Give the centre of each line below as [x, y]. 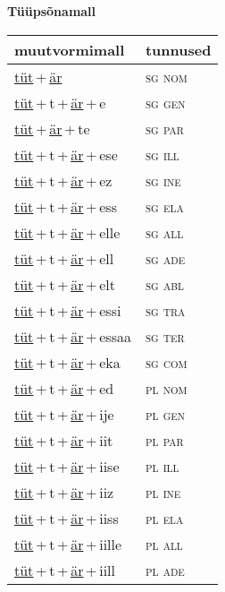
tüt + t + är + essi [68, 310]
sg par [164, 128]
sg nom [166, 76]
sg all [164, 232]
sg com [166, 362]
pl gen [165, 414]
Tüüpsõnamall [52, 11]
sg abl [164, 284]
